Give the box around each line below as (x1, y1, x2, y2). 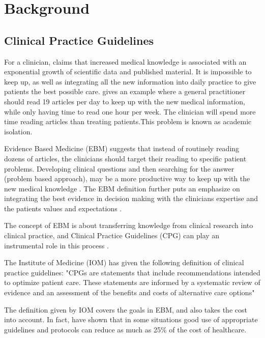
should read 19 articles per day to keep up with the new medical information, (4, 96, 245, 106)
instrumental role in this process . (4, 240, 109, 250)
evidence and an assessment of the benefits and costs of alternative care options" (4, 287, 255, 298)
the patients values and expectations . (4, 203, 122, 213)
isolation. (4, 126, 33, 136)
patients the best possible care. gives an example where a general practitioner (4, 86, 246, 97)
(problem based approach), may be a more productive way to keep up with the (4, 173, 250, 184)
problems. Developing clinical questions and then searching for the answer (4, 163, 234, 174)
